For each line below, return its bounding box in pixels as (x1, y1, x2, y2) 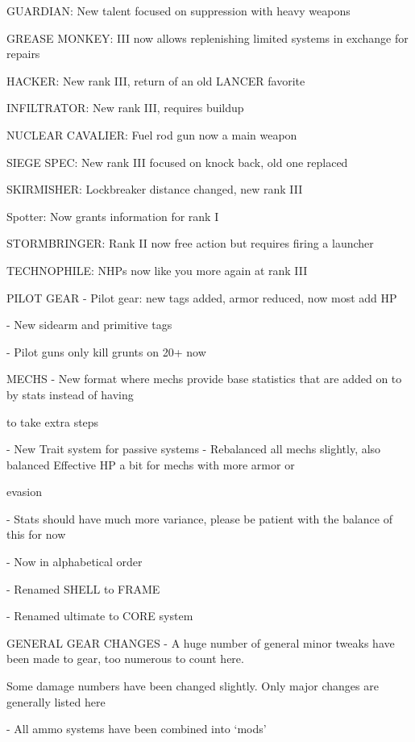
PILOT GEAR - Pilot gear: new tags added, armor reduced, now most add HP (6, 289, 397, 306)
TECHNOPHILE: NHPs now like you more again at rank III (6, 261, 308, 278)
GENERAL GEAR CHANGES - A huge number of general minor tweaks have (6, 634, 395, 651)
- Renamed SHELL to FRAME (6, 580, 160, 597)
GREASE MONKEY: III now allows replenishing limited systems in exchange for (6, 29, 409, 46)
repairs (6, 45, 40, 62)
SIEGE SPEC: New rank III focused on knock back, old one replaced (6, 153, 348, 170)
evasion (6, 483, 43, 500)
